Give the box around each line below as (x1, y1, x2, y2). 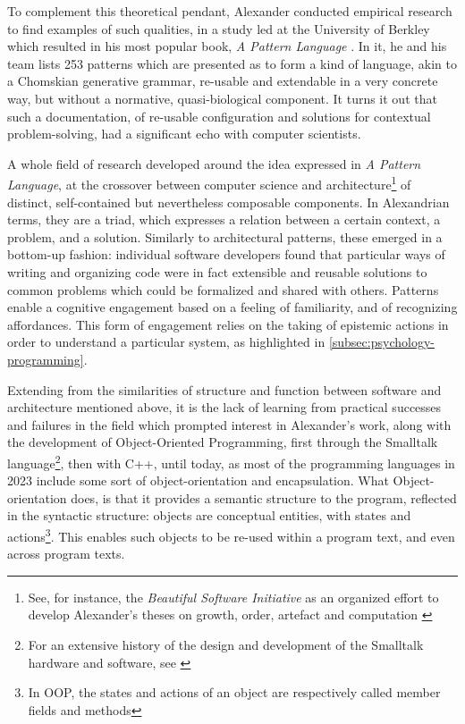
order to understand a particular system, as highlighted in (7, 333, 325, 351)
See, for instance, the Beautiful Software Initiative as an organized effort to (28, 587, 439, 606)
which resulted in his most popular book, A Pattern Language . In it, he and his (7, 37, 447, 55)
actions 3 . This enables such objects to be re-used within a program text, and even (7, 524, 455, 545)
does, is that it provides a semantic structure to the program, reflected (71, 488, 457, 507)
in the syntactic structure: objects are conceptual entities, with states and (7, 506, 411, 525)
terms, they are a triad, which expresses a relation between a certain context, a (7, 210, 441, 229)
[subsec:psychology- (328, 333, 435, 351)
